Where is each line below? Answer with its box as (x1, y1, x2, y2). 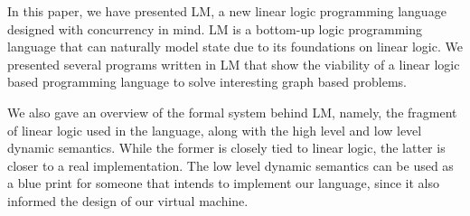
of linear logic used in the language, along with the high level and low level (7, 120, 422, 139)
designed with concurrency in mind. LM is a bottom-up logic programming (7, 19, 423, 38)
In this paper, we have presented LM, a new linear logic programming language (7, 2, 446, 20)
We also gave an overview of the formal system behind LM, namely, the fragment (7, 102, 457, 121)
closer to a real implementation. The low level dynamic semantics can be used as (7, 155, 454, 174)
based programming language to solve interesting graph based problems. (7, 72, 407, 91)
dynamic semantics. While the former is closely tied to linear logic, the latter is (7, 138, 446, 157)
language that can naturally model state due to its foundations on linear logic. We (7, 37, 463, 56)
